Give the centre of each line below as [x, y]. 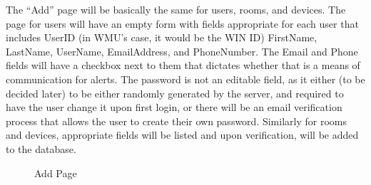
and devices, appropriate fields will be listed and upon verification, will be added [182, 135]
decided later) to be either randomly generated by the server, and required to [175, 93]
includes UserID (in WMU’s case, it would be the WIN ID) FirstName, [162, 37]
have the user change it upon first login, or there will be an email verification [174, 107]
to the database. [41, 148]
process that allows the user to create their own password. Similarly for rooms [176, 121]
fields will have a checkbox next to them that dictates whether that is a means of [183, 65]
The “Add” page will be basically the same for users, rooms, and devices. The [176, 9]
